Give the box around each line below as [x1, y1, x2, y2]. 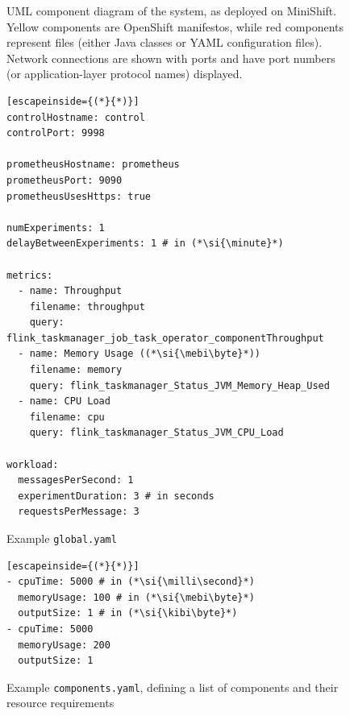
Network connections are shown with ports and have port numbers [6, 49, 335, 66]
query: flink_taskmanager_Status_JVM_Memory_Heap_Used [29, 379, 330, 391]
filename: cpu [29, 411, 105, 423]
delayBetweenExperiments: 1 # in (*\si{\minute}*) [6, 238, 284, 250]
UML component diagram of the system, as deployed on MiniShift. [6, 2, 337, 19]
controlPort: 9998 [6, 127, 105, 139]
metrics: [6, 269, 53, 281]
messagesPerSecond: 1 [18, 474, 134, 486]
